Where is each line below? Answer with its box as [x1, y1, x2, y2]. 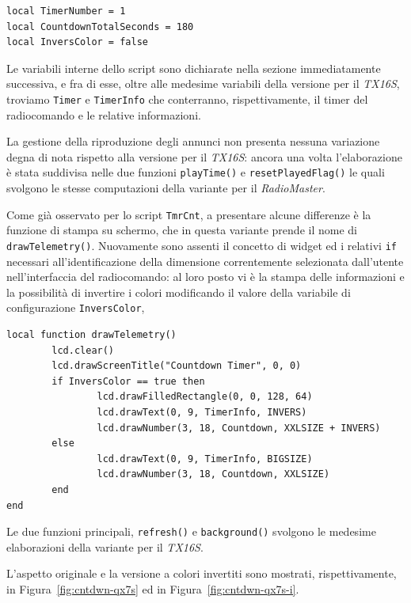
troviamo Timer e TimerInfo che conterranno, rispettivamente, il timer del [6, 90, 368, 107]
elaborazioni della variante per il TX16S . [6, 538, 204, 555]
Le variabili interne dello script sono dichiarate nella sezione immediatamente [6, 59, 381, 76]
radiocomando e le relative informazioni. [6, 106, 201, 123]
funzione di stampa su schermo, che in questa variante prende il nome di [6, 222, 357, 238]
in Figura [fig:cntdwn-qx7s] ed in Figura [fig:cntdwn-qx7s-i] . [6, 580, 299, 597]
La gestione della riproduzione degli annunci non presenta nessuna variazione [6, 133, 380, 150]
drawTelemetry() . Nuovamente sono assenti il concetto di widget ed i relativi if [6, 237, 397, 253]
